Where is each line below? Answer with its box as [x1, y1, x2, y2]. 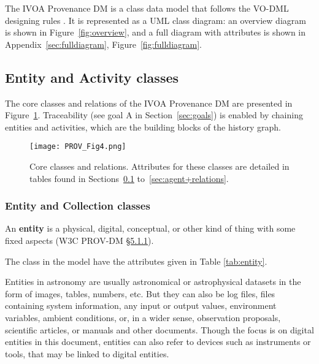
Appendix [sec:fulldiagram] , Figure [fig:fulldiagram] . [5, 37, 202, 50]
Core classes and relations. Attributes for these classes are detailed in [29, 160, 290, 173]
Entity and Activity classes [5, 67, 179, 86]
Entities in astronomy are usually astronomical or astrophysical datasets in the [5, 275, 301, 288]
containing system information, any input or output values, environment [5, 299, 277, 312]
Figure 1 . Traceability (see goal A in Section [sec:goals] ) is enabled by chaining [5, 108, 303, 121]
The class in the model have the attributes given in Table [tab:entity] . [5, 254, 267, 267]
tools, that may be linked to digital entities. [5, 347, 169, 360]
